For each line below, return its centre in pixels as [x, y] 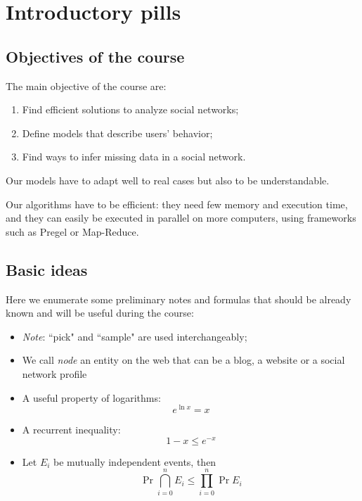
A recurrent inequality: [71, 430]
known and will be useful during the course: [100, 313]
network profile [54, 373]
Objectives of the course [95, 56]
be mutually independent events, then [135, 461]
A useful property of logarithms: [91, 397]
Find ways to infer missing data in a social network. [134, 157]
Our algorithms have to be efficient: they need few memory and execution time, [177, 204]
